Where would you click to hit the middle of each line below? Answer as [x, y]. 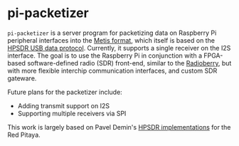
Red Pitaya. [24, 135]
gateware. [22, 78]
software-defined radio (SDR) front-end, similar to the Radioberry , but [129, 63]
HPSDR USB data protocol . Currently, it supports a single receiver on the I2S [119, 48]
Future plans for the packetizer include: [65, 92]
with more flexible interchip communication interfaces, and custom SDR [112, 71]
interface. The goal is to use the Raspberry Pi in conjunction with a [105, 56]
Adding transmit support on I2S [64, 105]
